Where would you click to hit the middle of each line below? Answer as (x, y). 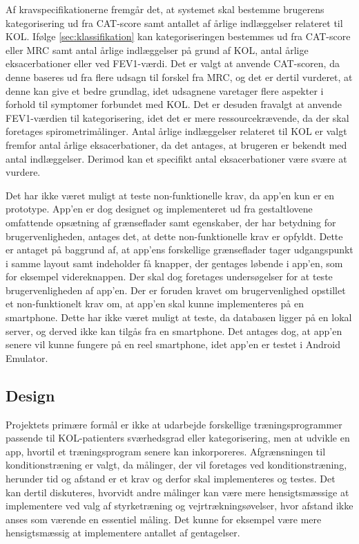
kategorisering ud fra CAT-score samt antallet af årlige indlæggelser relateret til (174, 22)
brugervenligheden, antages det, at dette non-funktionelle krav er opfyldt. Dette (174, 236)
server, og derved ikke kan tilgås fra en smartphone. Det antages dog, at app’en (174, 330)
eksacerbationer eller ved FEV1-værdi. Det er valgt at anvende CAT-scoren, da (173, 63)
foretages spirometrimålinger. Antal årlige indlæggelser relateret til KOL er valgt (176, 131)
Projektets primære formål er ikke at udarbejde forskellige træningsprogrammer (174, 424)
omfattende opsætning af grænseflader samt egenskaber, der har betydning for (171, 222)
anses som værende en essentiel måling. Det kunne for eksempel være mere (164, 519)
